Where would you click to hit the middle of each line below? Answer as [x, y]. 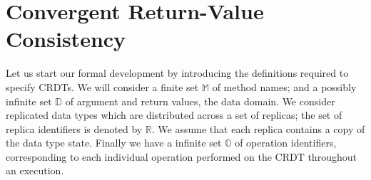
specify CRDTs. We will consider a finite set [102, 86]
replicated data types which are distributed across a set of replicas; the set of [174, 115]
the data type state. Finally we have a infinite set [114, 143]
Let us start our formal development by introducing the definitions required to [177, 73]
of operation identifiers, [286, 143]
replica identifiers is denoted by [74, 128]
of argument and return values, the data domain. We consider [200, 101]
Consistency [66, 39]
